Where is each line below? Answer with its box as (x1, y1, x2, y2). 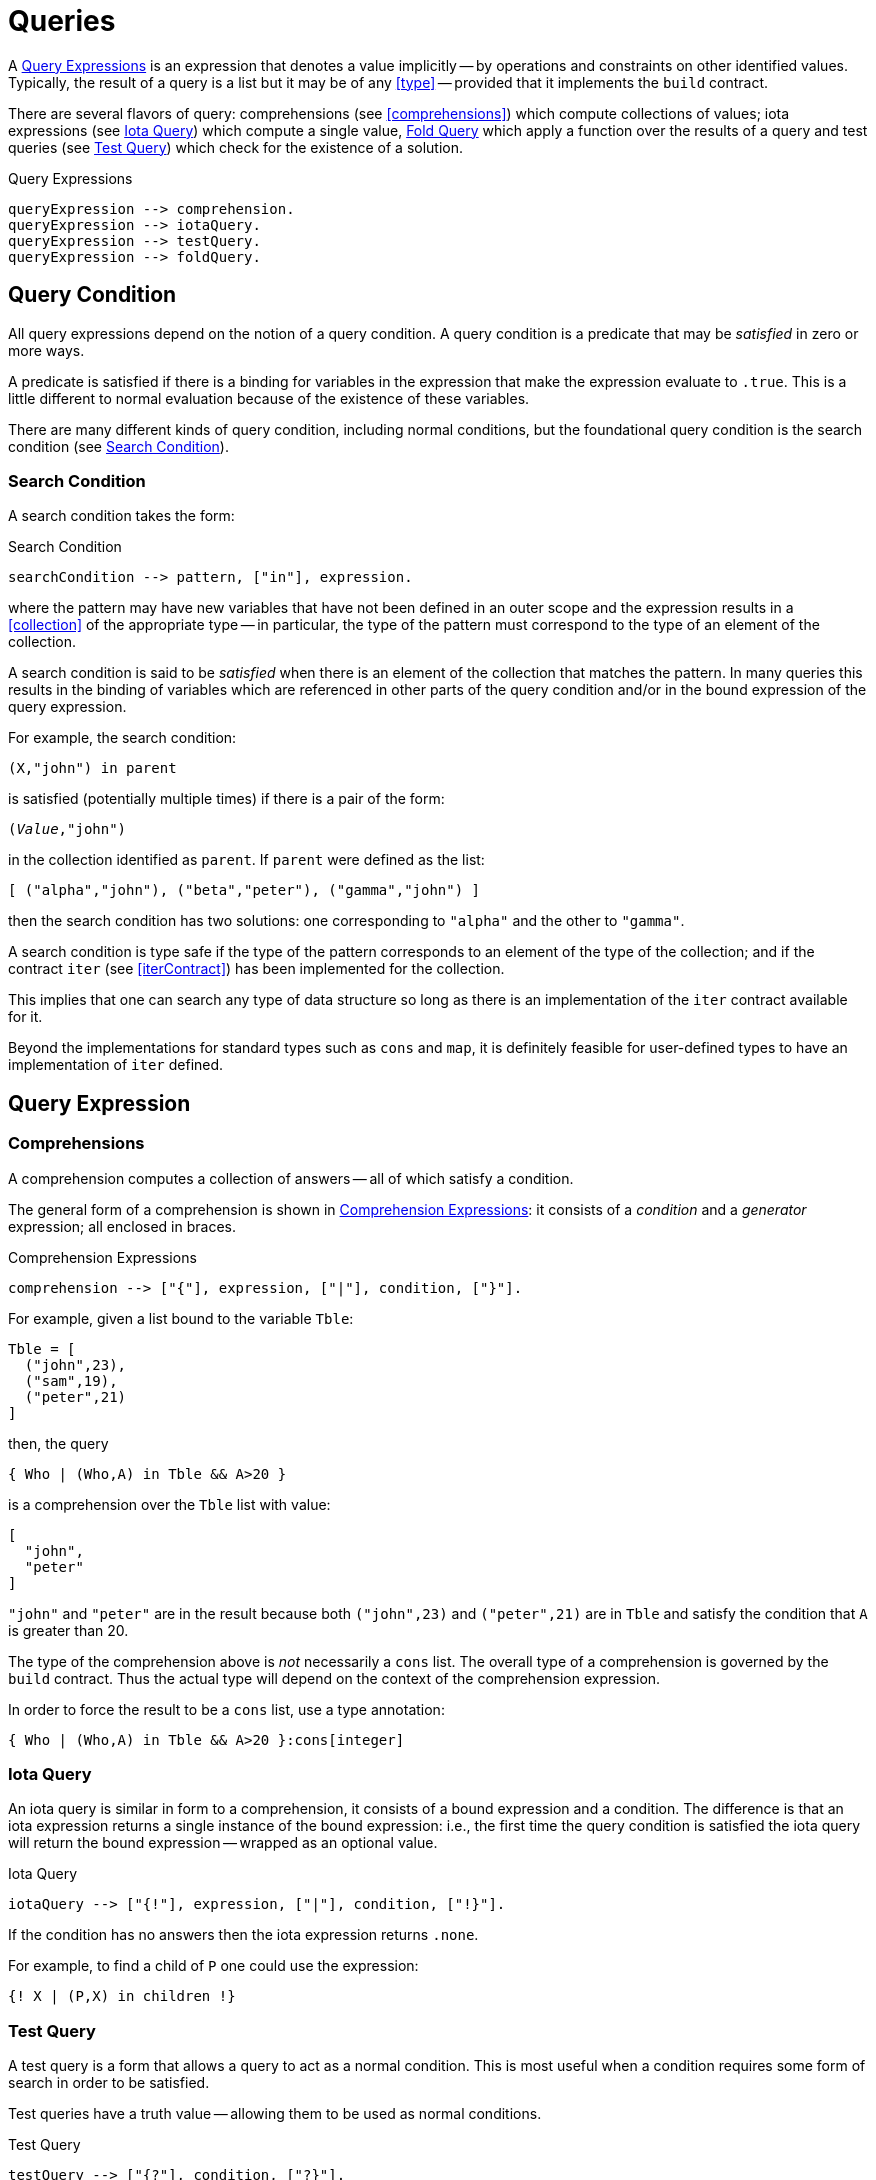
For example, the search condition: (8, 729, 237, 747)
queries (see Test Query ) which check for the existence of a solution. (8, 138, 464, 156)
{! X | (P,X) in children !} (8, 1988, 236, 2005)
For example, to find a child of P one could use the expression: (8, 1957, 419, 1975)
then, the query (8, 1434, 109, 1452)
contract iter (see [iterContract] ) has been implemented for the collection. (8, 960, 505, 978)
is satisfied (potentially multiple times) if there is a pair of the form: (8, 790, 445, 808)
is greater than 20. (8, 1621, 129, 1639)
